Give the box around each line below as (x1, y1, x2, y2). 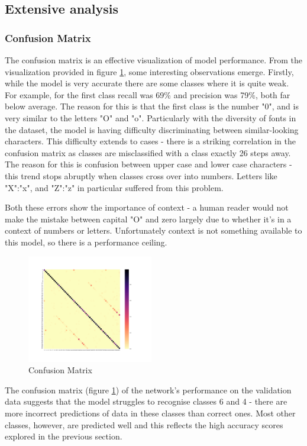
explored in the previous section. (5, 430, 122, 442)
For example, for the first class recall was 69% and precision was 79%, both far (5, 88, 290, 101)
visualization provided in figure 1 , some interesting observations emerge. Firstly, (5, 65, 294, 77)
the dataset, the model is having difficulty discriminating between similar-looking (5, 123, 299, 135)
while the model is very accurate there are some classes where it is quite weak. (5, 77, 289, 89)
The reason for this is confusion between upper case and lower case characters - (5, 158, 292, 170)
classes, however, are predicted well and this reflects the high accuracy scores (5, 418, 283, 431)
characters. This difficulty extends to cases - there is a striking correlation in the (5, 135, 296, 147)
